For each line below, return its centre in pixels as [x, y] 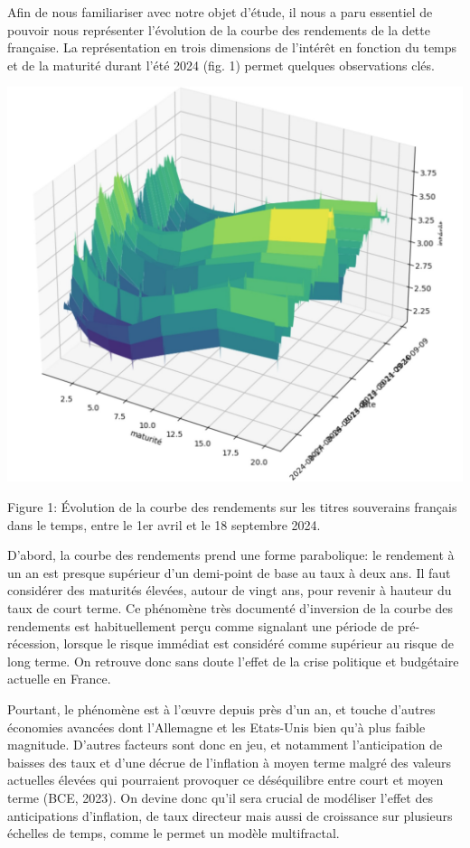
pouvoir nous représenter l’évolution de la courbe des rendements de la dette [219, 29]
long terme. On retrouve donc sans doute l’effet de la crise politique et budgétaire [233, 661]
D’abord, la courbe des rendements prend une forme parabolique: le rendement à [231, 555]
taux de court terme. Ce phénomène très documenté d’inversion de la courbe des [230, 608]
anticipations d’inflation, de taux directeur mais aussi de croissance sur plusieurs [230, 815]
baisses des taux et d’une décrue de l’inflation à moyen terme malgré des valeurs [229, 762]
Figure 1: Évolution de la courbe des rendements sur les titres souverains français [232, 507]
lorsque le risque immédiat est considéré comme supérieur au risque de [258, 643]
